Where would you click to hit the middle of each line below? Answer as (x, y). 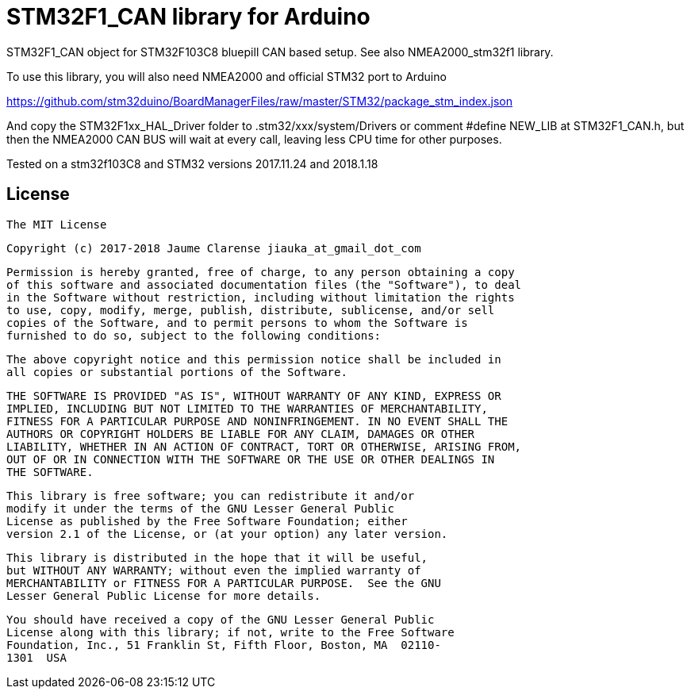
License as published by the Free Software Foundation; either (207, 521)
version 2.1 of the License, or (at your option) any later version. (227, 534)
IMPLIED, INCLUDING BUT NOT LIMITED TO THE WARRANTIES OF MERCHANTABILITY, (247, 408)
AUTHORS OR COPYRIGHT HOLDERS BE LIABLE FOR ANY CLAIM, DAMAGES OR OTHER (241, 434)
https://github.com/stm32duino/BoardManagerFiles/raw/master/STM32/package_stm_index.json (259, 101)
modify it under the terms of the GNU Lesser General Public (200, 508)
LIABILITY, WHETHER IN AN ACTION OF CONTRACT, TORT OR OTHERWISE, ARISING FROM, (264, 446)
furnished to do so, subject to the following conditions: (194, 335)
